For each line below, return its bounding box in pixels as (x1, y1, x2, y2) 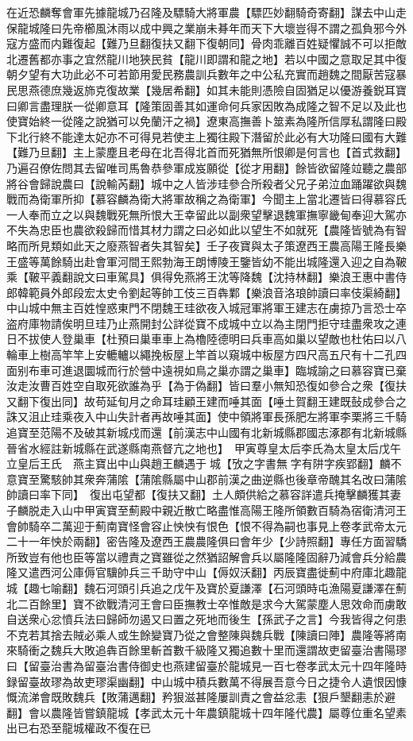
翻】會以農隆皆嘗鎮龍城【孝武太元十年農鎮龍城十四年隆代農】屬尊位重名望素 (6, 704, 407, 720)
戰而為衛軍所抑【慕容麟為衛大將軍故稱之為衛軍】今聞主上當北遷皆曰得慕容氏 (6, 191, 407, 207)
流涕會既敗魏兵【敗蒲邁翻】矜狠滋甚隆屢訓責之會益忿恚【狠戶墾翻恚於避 (17, 689, 396, 705)
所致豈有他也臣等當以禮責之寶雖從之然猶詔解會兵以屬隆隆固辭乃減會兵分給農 (6, 548, 407, 565)
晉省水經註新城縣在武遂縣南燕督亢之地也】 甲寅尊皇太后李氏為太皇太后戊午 (6, 439, 401, 456)
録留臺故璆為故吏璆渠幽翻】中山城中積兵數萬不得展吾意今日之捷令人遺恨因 (6, 673, 396, 689)
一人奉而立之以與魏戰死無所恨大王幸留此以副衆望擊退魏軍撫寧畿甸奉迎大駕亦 (6, 206, 407, 222)
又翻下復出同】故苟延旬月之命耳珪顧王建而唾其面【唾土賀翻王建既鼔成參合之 (6, 392, 407, 409)
